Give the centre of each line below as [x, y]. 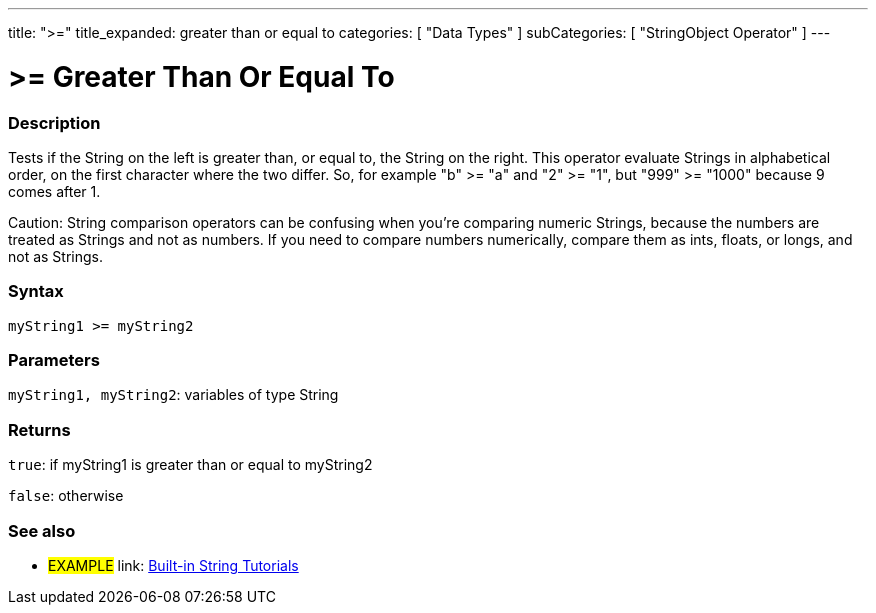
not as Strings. [56, 256]
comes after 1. [54, 191]
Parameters [54, 360]
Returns [39, 429]
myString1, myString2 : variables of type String [173, 395]
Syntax [36, 291]
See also [42, 530]
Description [54, 122]
